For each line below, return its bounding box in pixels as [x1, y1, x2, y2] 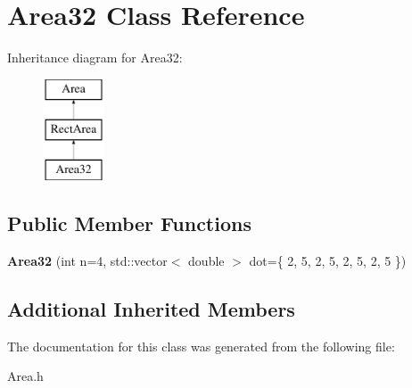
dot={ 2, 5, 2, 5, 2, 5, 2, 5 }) [249, 251, 407, 269]
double [188, 251, 225, 269]
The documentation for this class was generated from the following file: [7, 336, 395, 355]
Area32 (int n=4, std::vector [7, 251, 168, 269]
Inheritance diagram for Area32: [7, 48, 183, 67]
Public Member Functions [7, 210, 251, 237]
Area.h [7, 367, 44, 385]
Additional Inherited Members [7, 294, 295, 322]
